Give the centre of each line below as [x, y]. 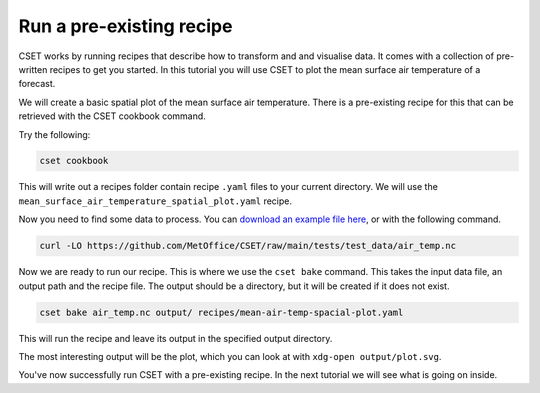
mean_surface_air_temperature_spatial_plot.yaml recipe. [155, 201]
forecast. [37, 84]
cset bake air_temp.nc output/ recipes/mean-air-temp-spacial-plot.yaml [221, 312]
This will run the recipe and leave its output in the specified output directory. [175, 338]
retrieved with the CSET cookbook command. [112, 116]
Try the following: [54, 134]
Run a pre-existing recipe [125, 26]
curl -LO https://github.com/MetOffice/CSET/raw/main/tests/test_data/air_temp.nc [248, 246]
